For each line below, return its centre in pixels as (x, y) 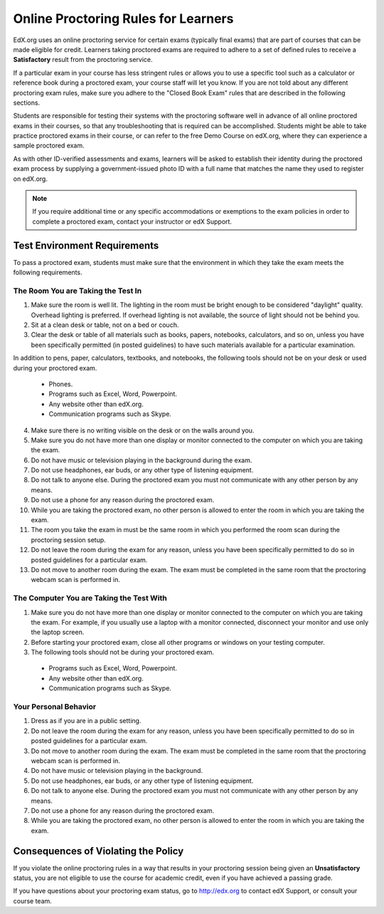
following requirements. (48, 272)
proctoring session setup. (68, 540)
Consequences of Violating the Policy (98, 851)
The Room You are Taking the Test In (78, 291)
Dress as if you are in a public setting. (86, 721)
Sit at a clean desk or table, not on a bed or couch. (105, 325)
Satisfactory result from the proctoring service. (83, 60)
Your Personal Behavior (54, 707)
